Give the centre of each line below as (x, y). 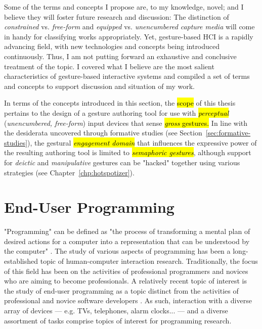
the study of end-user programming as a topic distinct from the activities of (121, 290)
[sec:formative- (228, 133)
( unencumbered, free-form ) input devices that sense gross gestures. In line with (126, 123)
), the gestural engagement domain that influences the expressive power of (142, 142)
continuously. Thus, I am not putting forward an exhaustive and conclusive (120, 56)
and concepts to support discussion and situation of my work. (100, 86)
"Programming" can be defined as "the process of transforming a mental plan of (127, 231)
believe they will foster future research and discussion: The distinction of (117, 16)
